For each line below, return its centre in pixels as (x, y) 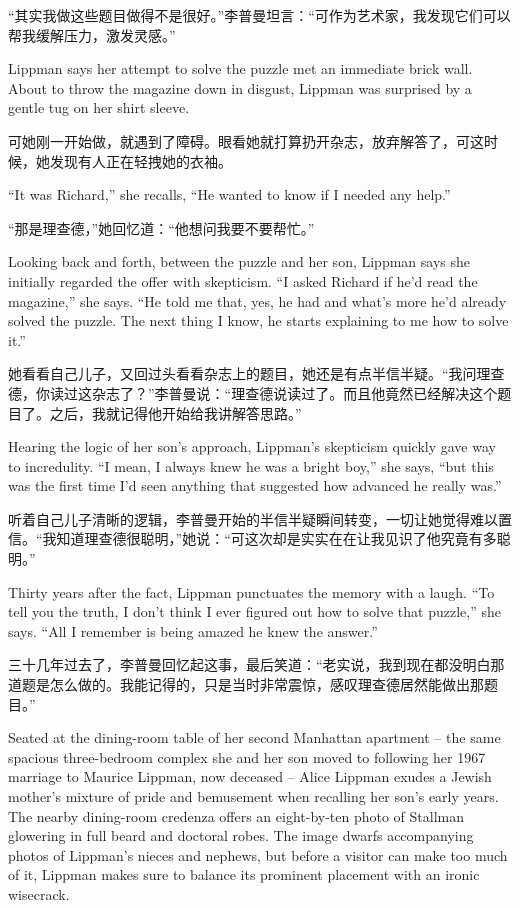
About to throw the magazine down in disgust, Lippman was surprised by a (240, 87)
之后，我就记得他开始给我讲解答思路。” (175, 412)
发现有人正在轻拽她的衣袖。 (140, 160)
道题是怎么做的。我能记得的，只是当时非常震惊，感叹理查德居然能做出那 (246, 684)
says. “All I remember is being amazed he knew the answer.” (193, 630)
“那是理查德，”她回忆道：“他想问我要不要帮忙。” (161, 227)
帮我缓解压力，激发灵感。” (92, 34)
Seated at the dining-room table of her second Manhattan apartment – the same (254, 737)
